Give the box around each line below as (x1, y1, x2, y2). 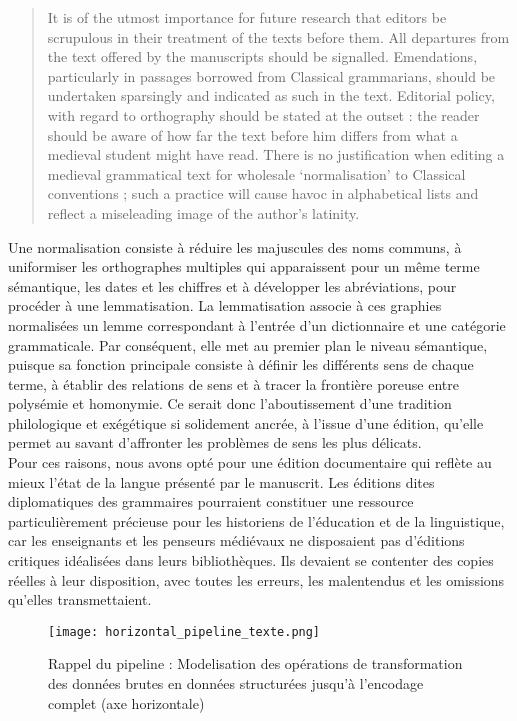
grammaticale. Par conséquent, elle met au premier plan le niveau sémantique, (8, 334, 488, 355)
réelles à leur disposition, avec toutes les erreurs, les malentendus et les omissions (8, 569, 505, 590)
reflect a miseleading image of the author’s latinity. (47, 202, 360, 223)
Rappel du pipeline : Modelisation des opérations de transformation (48, 653, 463, 674)
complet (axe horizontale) (48, 692, 205, 713)
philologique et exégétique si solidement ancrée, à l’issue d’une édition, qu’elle (8, 412, 484, 433)
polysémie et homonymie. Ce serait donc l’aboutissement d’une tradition (8, 393, 452, 414)
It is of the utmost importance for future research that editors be (47, 7, 447, 27)
